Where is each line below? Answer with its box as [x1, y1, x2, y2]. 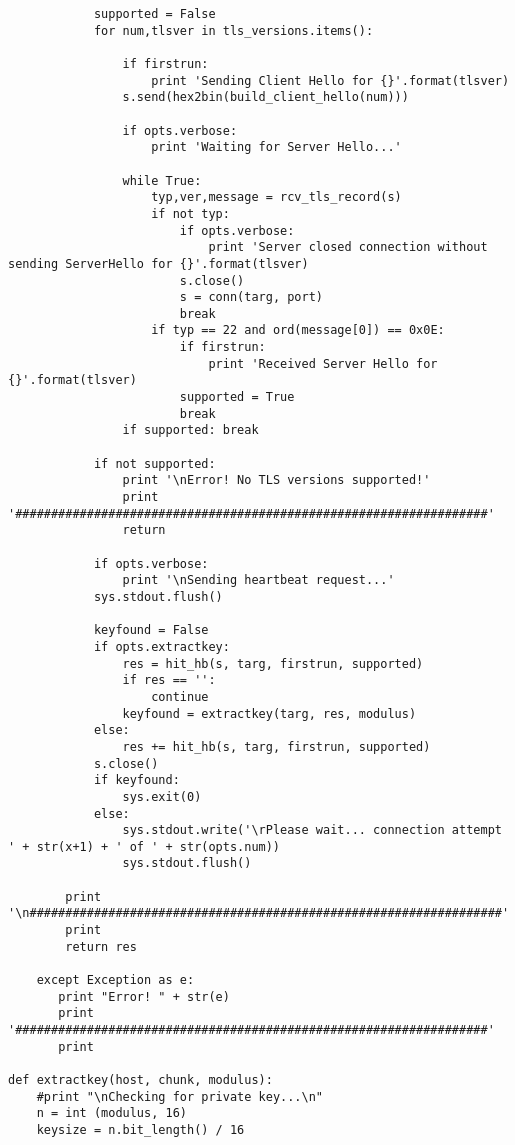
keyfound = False [93, 623, 209, 638]
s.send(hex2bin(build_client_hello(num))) [122, 90, 409, 105]
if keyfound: [93, 773, 180, 788]
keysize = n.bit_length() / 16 [36, 1122, 245, 1137]
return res [65, 939, 137, 954]
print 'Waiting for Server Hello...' [151, 140, 402, 155]
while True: [122, 173, 202, 188]
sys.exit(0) [122, 789, 202, 804]
